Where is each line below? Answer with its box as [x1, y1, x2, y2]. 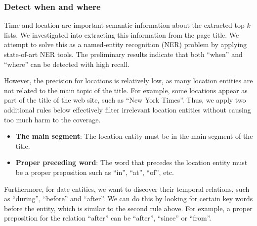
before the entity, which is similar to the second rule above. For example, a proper [4, 203, 253, 213]
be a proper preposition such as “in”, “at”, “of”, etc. [15, 167, 174, 177]
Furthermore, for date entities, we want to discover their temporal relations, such [4, 183, 250, 194]
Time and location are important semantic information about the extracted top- [4, 20, 247, 30]
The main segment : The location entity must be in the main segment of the [15, 131, 253, 141]
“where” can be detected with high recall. [4, 58, 130, 69]
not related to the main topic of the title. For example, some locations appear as [4, 85, 248, 95]
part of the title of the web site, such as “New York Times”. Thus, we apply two [4, 95, 246, 105]
